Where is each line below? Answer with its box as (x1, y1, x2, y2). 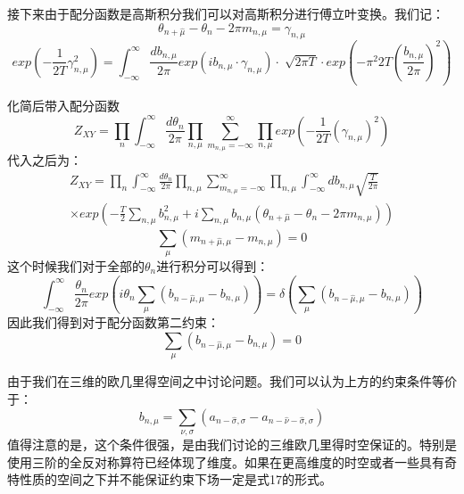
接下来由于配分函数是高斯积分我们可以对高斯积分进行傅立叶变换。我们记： (7, 4, 444, 22)
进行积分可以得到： (156, 256, 269, 275)
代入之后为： (7, 151, 82, 169)
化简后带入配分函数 (7, 96, 120, 115)
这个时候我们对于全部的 (7, 256, 145, 275)
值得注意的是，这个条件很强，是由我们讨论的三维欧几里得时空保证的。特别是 (7, 434, 457, 453)
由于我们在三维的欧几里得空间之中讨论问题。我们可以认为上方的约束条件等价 (7, 372, 457, 391)
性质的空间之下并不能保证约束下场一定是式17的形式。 (19, 470, 332, 489)
